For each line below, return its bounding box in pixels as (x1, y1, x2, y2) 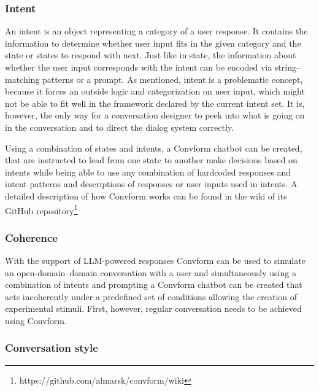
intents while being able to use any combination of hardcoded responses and (5, 165, 291, 178)
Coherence (5, 230, 58, 245)
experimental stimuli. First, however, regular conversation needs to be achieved (5, 302, 302, 315)
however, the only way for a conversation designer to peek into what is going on (5, 109, 305, 122)
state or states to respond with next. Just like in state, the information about (5, 48, 296, 61)
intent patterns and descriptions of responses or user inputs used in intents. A (5, 177, 298, 190)
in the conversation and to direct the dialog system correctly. (5, 120, 234, 133)
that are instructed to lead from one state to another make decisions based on (5, 153, 298, 166)
